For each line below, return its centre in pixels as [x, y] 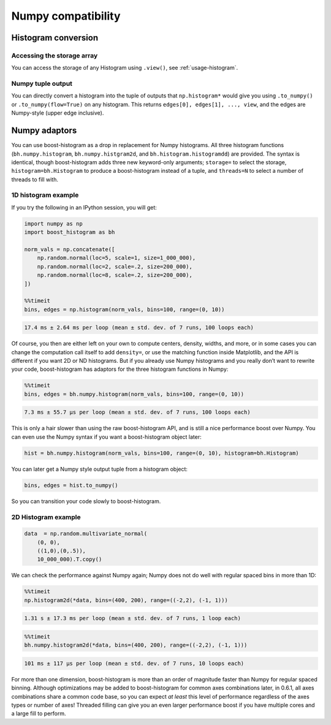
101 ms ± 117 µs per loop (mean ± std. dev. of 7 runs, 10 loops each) [134, 663]
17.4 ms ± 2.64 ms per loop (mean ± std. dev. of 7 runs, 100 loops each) [139, 328]
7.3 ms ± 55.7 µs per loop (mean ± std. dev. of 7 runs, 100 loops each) [137, 412]
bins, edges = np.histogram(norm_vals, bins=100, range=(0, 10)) [124, 309]
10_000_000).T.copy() [70, 560]
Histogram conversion [55, 38]
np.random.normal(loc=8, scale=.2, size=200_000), [115, 275]
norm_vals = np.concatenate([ [70, 249]
